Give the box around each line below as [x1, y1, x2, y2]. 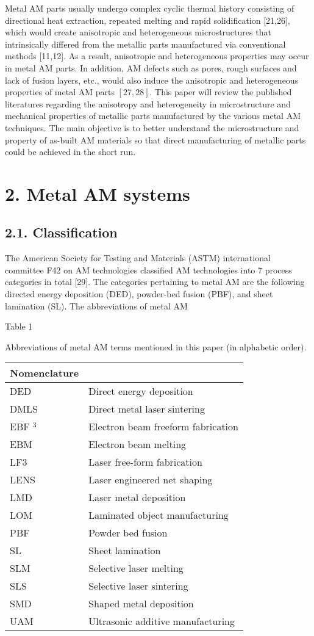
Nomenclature [10, 366, 79, 380]
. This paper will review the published [149, 85, 292, 98]
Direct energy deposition [88, 384, 193, 399]
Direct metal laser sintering [88, 402, 205, 416]
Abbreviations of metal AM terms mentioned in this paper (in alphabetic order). [5, 340, 307, 353]
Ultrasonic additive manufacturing [88, 614, 235, 629]
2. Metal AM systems [5, 181, 190, 206]
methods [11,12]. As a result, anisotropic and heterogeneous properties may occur [5, 49, 309, 62]
